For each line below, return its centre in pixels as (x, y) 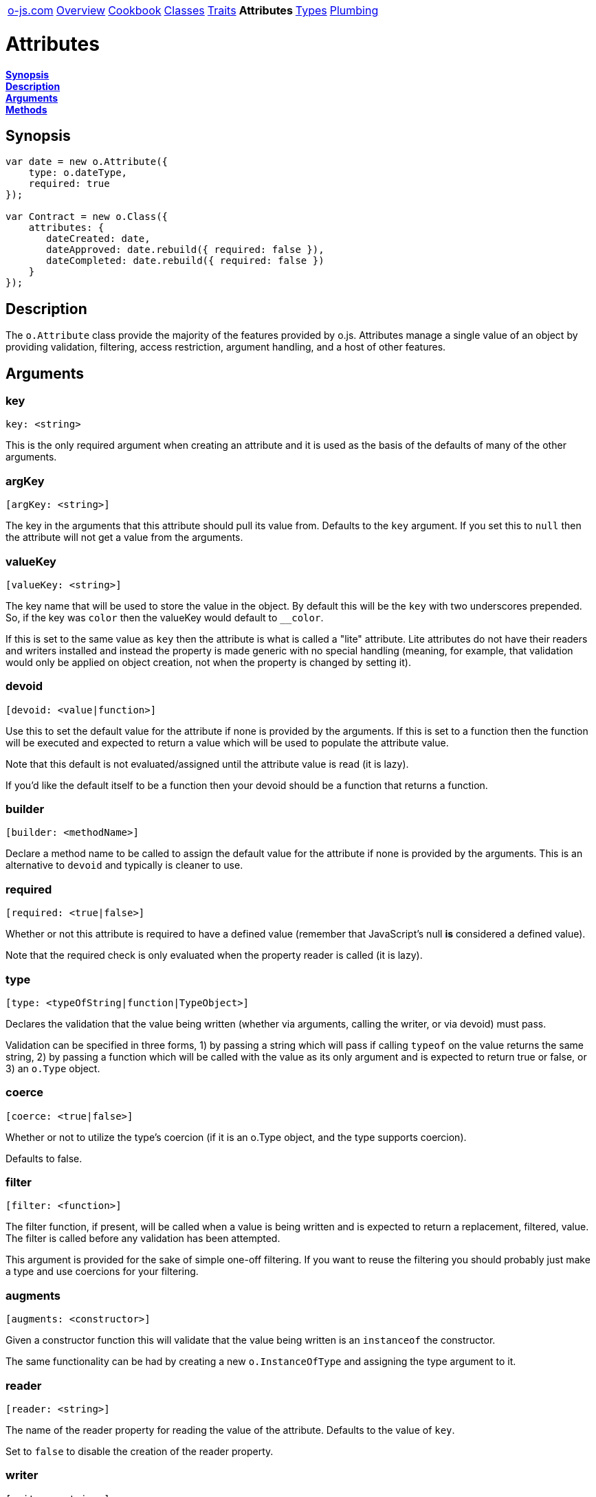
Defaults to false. (44, 1158)
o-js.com (31, 10)
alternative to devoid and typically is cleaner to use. (124, 865)
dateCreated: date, (98, 239)
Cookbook (135, 10)
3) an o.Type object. (53, 1068)
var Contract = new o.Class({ (87, 217)
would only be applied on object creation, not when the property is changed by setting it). (208, 662)
